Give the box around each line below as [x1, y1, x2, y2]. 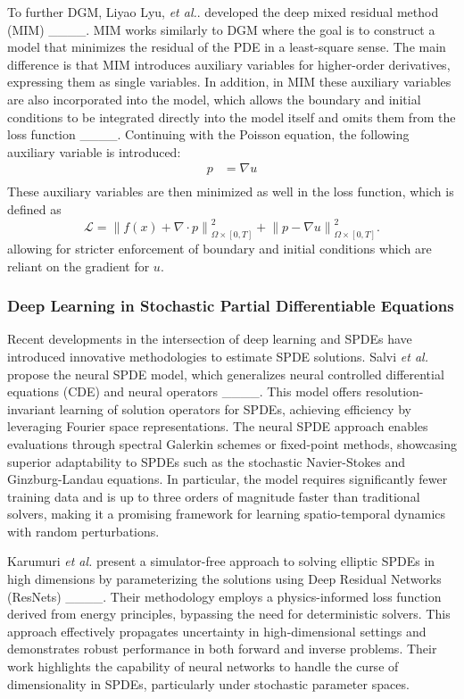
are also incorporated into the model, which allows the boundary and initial [7, 89, 421, 108]
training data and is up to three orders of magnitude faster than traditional [7, 487, 420, 505]
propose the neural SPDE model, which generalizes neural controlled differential [7, 364, 444, 383]
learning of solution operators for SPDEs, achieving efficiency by [59, 399, 411, 418]
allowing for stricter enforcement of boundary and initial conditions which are [7, 238, 432, 257]
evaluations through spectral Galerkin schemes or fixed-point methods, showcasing [7, 434, 458, 453]
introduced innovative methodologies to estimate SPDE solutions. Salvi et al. [7, 346, 428, 365]
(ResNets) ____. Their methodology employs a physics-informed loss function [7, 587, 442, 605]
